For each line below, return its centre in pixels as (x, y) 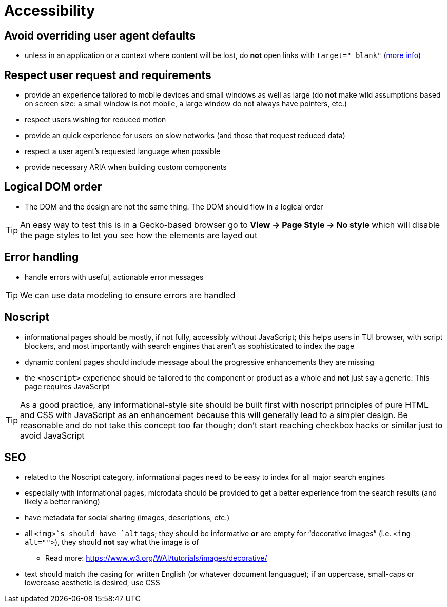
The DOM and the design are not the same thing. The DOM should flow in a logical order (174, 206)
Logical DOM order (53, 187)
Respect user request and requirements (108, 75)
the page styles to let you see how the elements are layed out (139, 235)
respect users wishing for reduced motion (95, 120)
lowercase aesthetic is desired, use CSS (92, 583)
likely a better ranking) (62, 502)
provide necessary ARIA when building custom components (126, 167)
